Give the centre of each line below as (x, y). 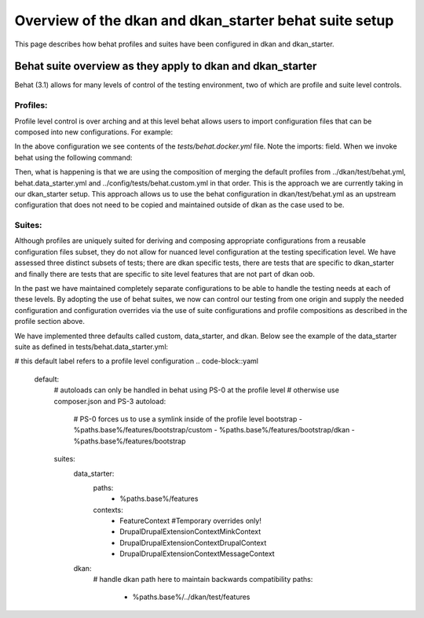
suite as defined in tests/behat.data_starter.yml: (91, 347)
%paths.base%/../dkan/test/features (191, 597)
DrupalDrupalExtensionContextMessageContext (197, 554)
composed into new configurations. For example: (94, 132)
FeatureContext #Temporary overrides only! (191, 521)
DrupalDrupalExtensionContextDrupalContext (193, 543)
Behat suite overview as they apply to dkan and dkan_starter (166, 66)
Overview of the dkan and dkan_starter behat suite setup (204, 20)
